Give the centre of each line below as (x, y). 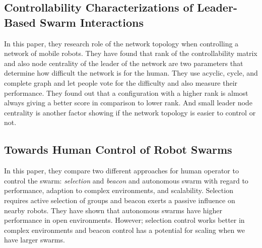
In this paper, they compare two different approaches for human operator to (121, 171)
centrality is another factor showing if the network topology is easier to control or (130, 112)
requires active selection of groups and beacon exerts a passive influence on (120, 200)
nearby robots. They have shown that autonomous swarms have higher (113, 210)
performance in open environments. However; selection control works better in (124, 220)
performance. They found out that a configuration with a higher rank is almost (126, 92)
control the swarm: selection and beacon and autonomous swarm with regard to (126, 180)
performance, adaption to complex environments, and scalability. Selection (119, 190)
